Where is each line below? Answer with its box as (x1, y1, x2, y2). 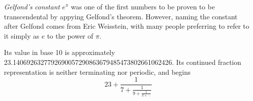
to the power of (47, 30, 93, 41)
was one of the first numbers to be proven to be (71, 1, 215, 11)
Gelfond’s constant (4, 1, 60, 11)
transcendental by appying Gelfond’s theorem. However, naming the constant (4, 11, 238, 21)
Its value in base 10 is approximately (4, 47, 115, 57)
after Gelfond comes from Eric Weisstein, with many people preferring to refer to (4, 21, 250, 31)
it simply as (4, 30, 40, 41)
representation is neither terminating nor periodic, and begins (4, 66, 191, 77)
